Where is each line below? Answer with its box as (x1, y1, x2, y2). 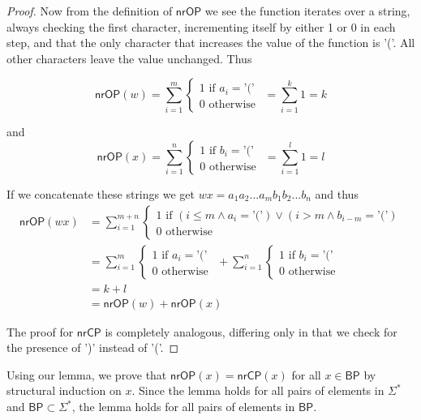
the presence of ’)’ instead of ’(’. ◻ (6, 339, 179, 356)
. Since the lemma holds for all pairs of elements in (131, 382, 384, 399)
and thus (315, 185, 359, 202)
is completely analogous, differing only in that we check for (105, 323, 397, 340)
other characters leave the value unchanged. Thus (6, 49, 252, 66)
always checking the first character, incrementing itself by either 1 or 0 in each (6, 18, 396, 35)
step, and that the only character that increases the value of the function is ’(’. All (6, 34, 415, 51)
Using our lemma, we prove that (6, 366, 167, 383)
